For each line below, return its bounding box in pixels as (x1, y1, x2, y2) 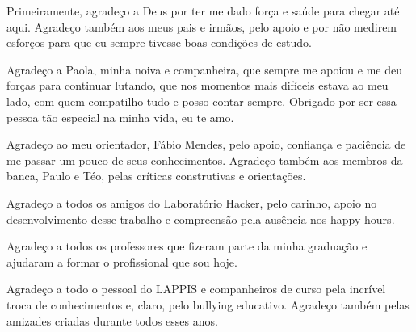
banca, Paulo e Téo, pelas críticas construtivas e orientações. (6, 167, 306, 184)
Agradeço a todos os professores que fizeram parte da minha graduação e (6, 237, 368, 254)
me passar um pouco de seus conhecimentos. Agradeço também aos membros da (6, 151, 403, 168)
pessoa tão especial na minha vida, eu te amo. (6, 108, 234, 125)
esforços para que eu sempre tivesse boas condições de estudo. (6, 34, 312, 51)
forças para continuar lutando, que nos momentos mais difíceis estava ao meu (6, 77, 389, 94)
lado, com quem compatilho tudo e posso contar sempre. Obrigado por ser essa (6, 92, 397, 109)
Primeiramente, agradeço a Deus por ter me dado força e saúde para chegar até (6, 2, 400, 19)
